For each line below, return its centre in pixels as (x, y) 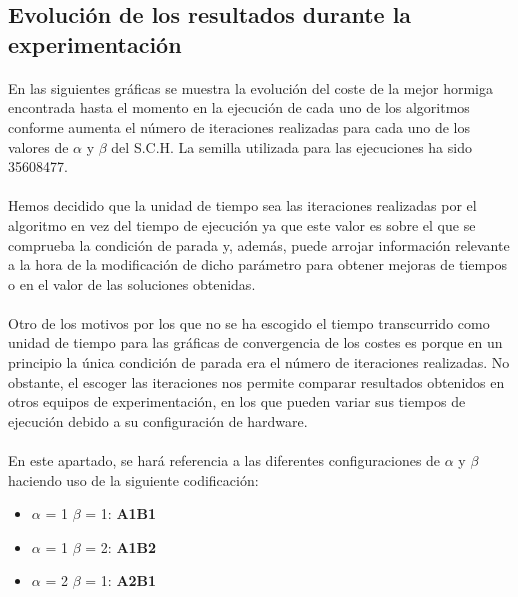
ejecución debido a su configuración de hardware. (158, 420)
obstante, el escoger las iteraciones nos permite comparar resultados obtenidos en (256, 381)
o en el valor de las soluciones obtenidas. (132, 283)
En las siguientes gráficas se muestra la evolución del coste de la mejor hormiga (250, 87)
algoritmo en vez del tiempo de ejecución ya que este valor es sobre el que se (242, 224)
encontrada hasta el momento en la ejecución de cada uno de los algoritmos (239, 107)
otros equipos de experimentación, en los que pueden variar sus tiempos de (237, 401)
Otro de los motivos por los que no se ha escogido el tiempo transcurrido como (249, 322)
